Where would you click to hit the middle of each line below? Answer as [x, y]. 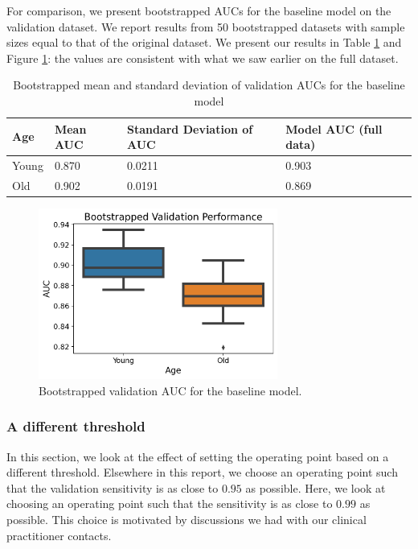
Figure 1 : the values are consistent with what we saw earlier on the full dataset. [203, 58]
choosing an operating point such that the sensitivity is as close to [170, 504]
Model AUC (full [334, 128]
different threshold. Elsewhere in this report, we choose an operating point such [202, 472]
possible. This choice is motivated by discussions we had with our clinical [186, 519]
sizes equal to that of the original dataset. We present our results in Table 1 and [204, 42]
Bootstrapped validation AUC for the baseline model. [170, 390]
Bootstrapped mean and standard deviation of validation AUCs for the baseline [209, 85]
